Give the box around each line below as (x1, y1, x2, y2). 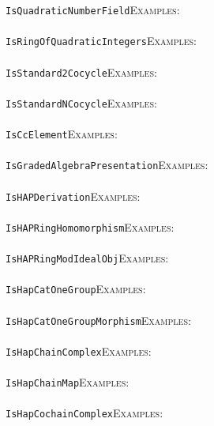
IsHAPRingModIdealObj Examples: (6, 250, 169, 266)
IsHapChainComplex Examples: (6, 342, 152, 359)
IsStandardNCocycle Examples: (6, 94, 157, 111)
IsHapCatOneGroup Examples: (6, 281, 146, 297)
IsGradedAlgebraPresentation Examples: (6, 156, 208, 173)
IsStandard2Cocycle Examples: (6, 63, 157, 80)
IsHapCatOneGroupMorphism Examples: (6, 311, 191, 328)
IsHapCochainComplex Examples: (6, 405, 163, 421)
